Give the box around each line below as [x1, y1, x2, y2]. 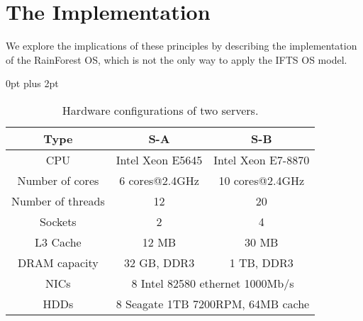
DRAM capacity [17, 254, 99, 271]
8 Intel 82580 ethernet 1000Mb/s [131, 274, 294, 291]
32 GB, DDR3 [123, 254, 195, 271]
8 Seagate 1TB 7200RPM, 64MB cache [116, 295, 310, 312]
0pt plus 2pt [6, 76, 59, 91]
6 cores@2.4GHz [119, 171, 199, 188]
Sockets [40, 213, 77, 230]
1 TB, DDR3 [229, 254, 294, 271]
